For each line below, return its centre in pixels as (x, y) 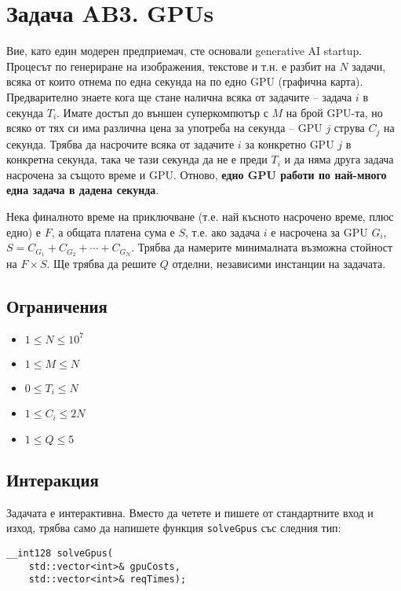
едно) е (24, 231)
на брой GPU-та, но (334, 112)
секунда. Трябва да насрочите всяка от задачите (120, 143)
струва (349, 128)
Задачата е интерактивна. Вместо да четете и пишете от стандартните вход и (190, 512)
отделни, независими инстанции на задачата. (279, 263)
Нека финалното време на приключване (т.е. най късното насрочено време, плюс (200, 216)
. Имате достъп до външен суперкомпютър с (162, 112)
